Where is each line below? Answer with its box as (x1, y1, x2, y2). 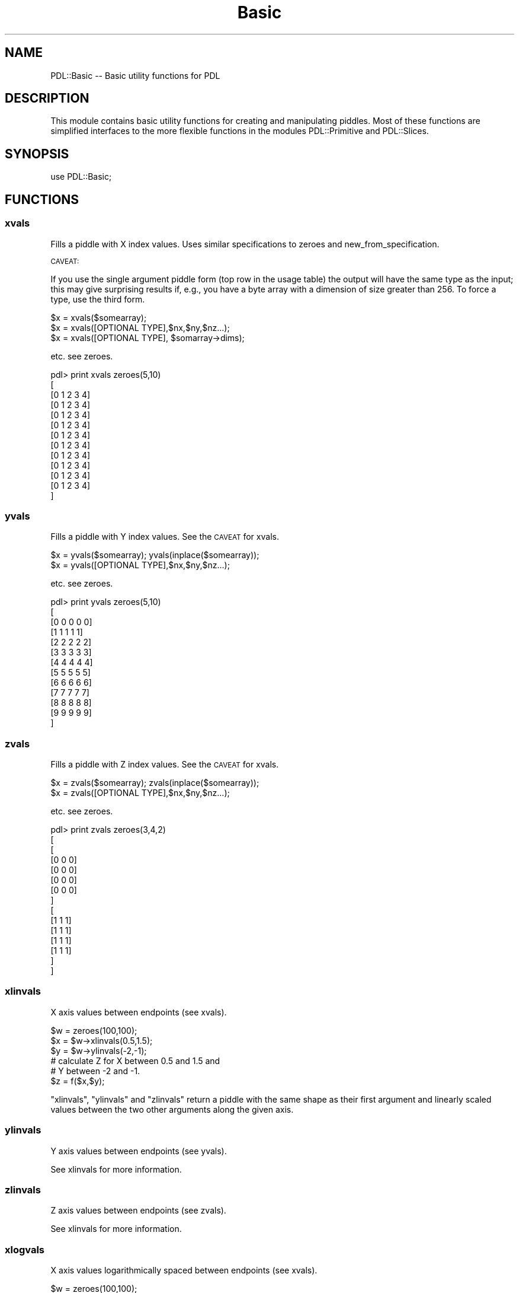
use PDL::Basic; (50, 171, 112, 182)
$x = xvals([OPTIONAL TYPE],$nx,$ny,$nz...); (50, 322, 230, 333)
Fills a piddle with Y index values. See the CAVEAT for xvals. (50, 531, 279, 542)
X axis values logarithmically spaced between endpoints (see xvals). (50, 1265, 318, 1275)
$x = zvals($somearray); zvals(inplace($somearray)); (50, 778, 259, 788)
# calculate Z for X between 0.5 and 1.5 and (50, 1055, 220, 1066)
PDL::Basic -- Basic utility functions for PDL (50, 70, 220, 81)
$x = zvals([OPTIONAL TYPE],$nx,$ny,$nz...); (50, 788, 230, 798)
